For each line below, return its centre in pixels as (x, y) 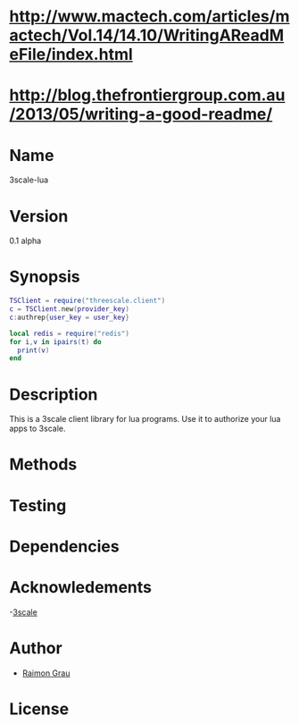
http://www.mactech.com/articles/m (149, 17)
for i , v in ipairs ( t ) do (55, 341)
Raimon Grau (46, 673)
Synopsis (45, 277)
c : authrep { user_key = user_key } (69, 317)
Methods (43, 464)
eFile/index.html (71, 55)
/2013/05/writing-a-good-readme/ (141, 114)
